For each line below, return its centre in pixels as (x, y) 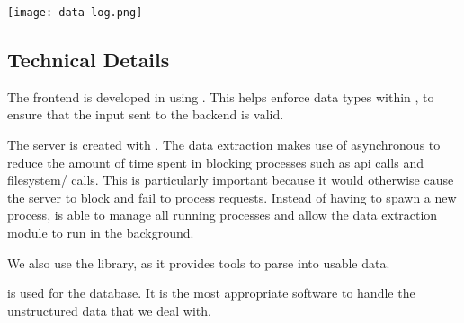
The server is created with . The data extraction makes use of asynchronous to (224, 145)
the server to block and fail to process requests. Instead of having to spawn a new (232, 197)
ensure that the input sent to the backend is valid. (146, 114)
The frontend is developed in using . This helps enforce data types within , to (221, 96)
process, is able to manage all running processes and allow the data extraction (223, 215)
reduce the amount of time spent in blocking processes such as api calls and (215, 162)
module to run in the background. (101, 233)
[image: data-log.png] (75, 13)
